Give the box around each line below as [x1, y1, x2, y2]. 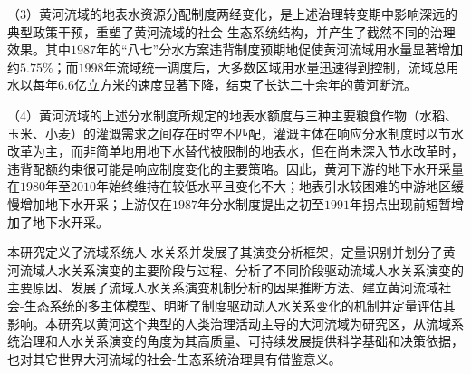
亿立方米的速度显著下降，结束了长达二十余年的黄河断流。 [73, 75, 417, 94]
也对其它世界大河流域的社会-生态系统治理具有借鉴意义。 [7, 349, 341, 368]
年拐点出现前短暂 [350, 194, 451, 213]
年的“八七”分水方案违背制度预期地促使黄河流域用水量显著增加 [96, 40, 464, 59]
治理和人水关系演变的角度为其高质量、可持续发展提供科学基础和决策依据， [19, 331, 464, 350]
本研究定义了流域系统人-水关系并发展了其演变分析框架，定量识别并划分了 [7, 243, 443, 262]
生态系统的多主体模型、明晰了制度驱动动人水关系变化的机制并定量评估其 [24, 295, 456, 314]
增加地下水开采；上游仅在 [19, 194, 172, 213]
